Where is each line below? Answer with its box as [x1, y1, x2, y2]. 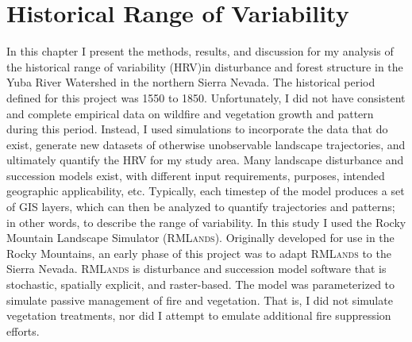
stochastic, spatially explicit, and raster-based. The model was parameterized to [6, 276, 395, 293]
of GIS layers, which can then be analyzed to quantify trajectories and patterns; [6, 198, 395, 215]
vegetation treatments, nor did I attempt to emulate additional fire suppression [6, 307, 391, 324]
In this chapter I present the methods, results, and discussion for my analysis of [6, 43, 394, 60]
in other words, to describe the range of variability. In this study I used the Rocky [6, 213, 406, 230]
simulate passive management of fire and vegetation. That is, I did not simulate [6, 291, 393, 308]
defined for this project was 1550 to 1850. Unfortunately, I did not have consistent [6, 89, 406, 106]
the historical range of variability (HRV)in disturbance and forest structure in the [6, 58, 403, 75]
